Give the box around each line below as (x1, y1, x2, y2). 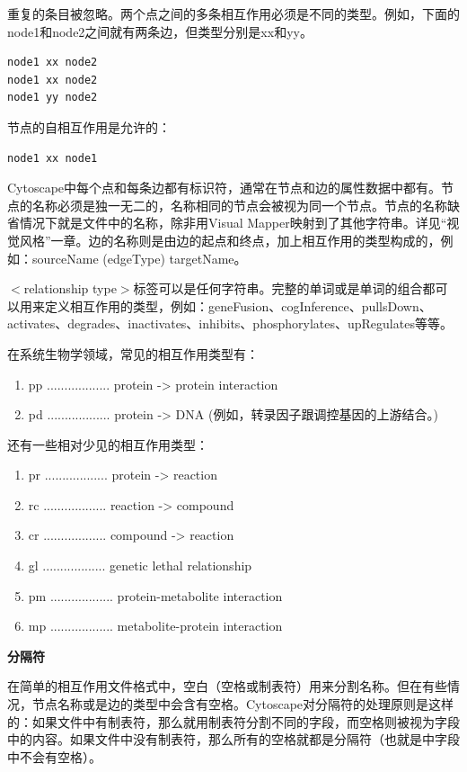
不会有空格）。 (19, 747, 101, 766)
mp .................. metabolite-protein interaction (28, 616, 283, 635)
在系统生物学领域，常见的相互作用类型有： (7, 344, 259, 363)
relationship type (23, 279, 117, 298)
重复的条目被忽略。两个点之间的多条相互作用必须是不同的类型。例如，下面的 (7, 4, 460, 22)
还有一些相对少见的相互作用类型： (7, 435, 208, 453)
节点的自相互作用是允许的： (7, 117, 171, 136)
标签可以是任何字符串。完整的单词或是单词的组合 (133, 279, 423, 298)
